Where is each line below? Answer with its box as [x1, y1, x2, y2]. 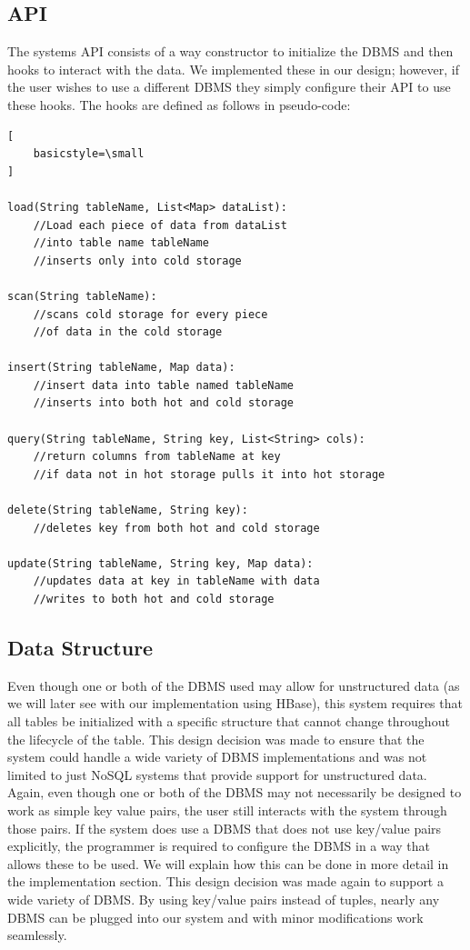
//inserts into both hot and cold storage [33, 396, 294, 410]
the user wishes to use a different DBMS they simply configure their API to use [7, 77, 451, 96]
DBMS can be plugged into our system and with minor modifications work [7, 907, 424, 926]
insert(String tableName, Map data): [7, 361, 235, 375]
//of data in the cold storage [33, 325, 223, 339]
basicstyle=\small [33, 147, 145, 161]
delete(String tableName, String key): [7, 504, 248, 517]
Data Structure [7, 634, 154, 661]
